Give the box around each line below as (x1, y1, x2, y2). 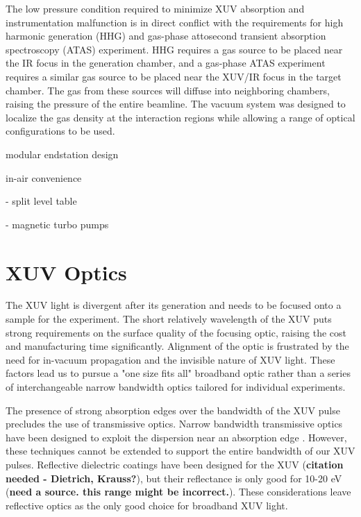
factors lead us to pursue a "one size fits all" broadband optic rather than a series (6, 366, 351, 380)
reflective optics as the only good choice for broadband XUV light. (6, 498, 288, 512)
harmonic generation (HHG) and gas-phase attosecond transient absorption (6, 28, 326, 43)
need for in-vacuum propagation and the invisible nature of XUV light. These (6, 352, 335, 366)
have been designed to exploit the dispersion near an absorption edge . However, (6, 430, 347, 444)
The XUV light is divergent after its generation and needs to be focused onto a (6, 298, 342, 312)
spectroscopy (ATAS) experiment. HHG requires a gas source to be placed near (6, 42, 343, 56)
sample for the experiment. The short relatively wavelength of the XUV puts (6, 312, 332, 326)
